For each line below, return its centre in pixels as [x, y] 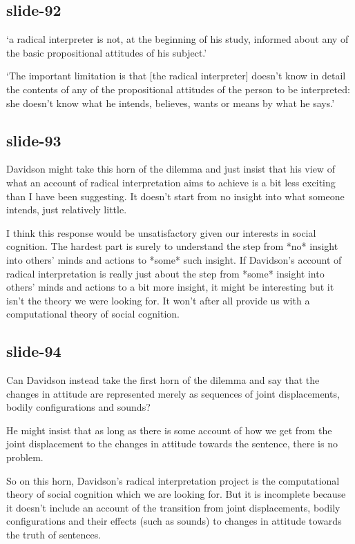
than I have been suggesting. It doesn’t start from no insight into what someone [175, 196]
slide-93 [34, 140]
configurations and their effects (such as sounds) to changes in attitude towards [174, 521]
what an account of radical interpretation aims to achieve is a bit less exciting [171, 182]
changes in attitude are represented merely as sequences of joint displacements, [173, 393]
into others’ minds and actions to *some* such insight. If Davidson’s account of [174, 259]
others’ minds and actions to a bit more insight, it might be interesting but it [170, 287]
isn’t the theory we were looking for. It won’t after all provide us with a [158, 300]
